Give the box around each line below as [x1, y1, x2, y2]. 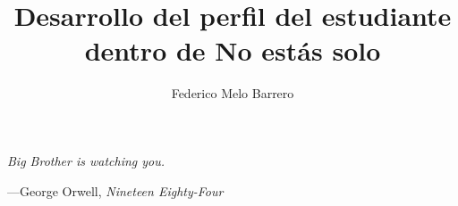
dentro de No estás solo [84, 32, 381, 69]
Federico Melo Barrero [171, 84, 294, 103]
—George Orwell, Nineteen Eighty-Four [7, 181, 224, 200]
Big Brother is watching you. [7, 151, 165, 169]
